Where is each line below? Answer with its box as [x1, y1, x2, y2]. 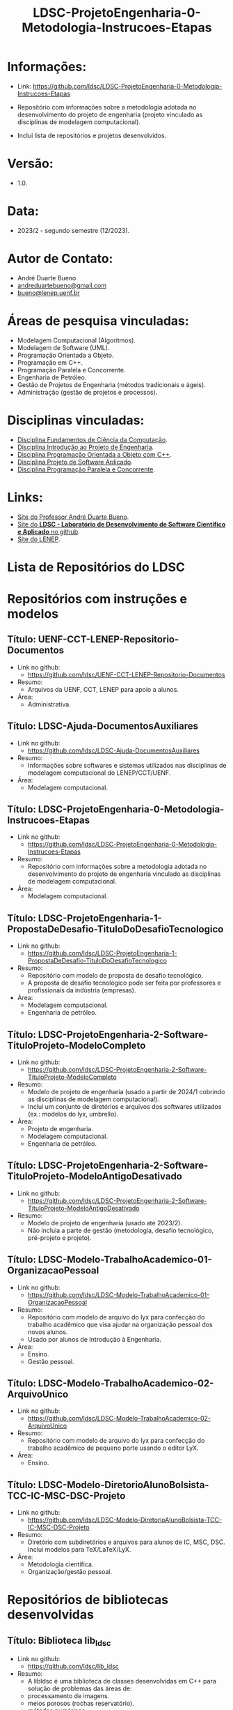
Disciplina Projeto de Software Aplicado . [17, 457, 134, 466]
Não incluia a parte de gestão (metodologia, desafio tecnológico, [27, 1226, 214, 1234]
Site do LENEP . [17, 535, 61, 543]
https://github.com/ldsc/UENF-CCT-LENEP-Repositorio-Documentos [27, 670, 225, 679]
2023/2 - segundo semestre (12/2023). [17, 226, 130, 234]
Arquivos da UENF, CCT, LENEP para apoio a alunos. [27, 685, 179, 693]
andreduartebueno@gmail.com [17, 281, 106, 289]
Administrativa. [27, 699, 71, 709]
